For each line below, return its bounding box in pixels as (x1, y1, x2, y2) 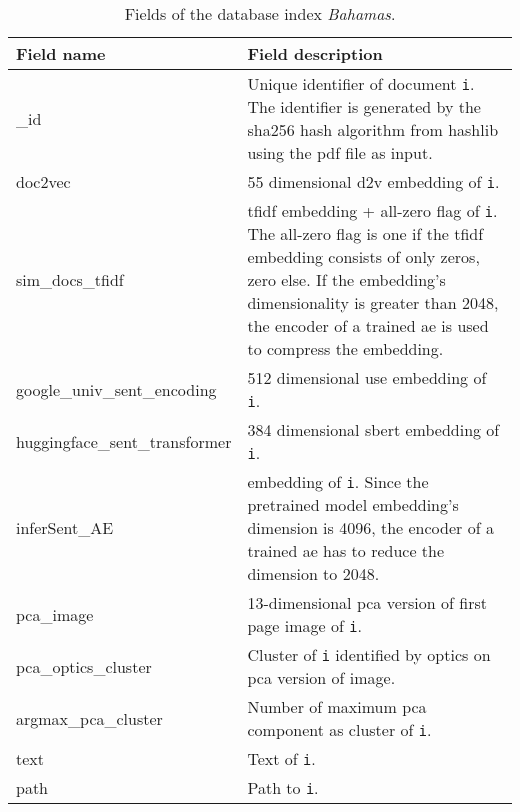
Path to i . (247, 776, 319, 799)
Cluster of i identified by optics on (247, 643, 491, 666)
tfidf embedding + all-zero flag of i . (247, 199, 498, 222)
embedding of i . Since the (247, 470, 429, 493)
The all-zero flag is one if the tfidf (247, 222, 484, 245)
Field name (16, 42, 106, 65)
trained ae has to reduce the (247, 539, 445, 562)
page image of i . (247, 614, 362, 637)
